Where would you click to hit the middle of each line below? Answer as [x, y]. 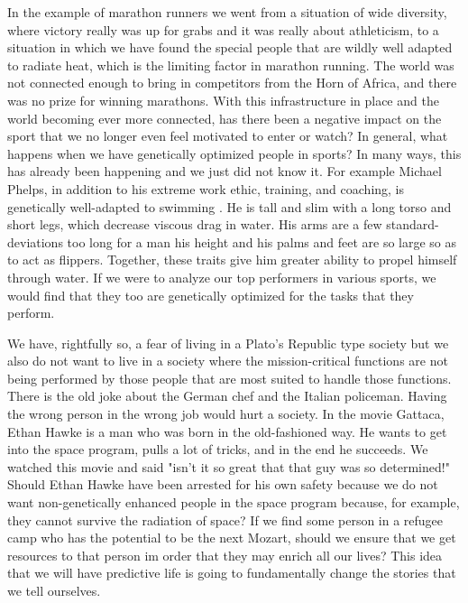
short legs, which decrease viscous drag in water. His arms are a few [195, 224]
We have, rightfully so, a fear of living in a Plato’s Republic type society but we [228, 343]
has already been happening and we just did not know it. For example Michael [225, 171]
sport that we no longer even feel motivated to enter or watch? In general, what [228, 136]
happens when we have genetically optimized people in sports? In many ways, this [234, 153]
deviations [35, 241]
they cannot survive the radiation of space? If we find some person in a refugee [225, 520]
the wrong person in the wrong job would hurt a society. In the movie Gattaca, [226, 414]
